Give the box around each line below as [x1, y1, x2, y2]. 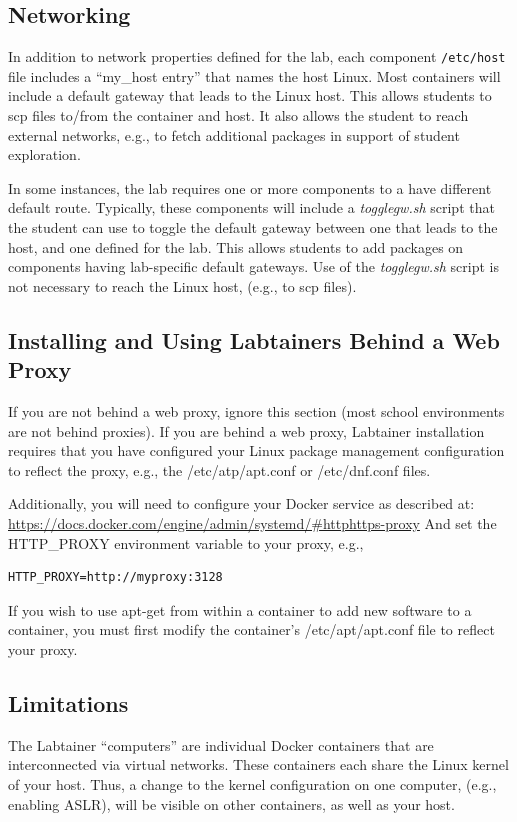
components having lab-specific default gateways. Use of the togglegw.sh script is [8, 256, 499, 277]
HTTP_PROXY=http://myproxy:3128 [8, 570, 223, 585]
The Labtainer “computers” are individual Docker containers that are [8, 734, 434, 755]
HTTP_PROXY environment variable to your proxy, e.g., [8, 532, 364, 553]
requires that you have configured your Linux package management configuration [8, 440, 505, 461]
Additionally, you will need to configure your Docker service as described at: [8, 493, 475, 514]
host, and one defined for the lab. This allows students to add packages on [8, 236, 464, 257]
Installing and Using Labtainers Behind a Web [8, 324, 500, 355]
